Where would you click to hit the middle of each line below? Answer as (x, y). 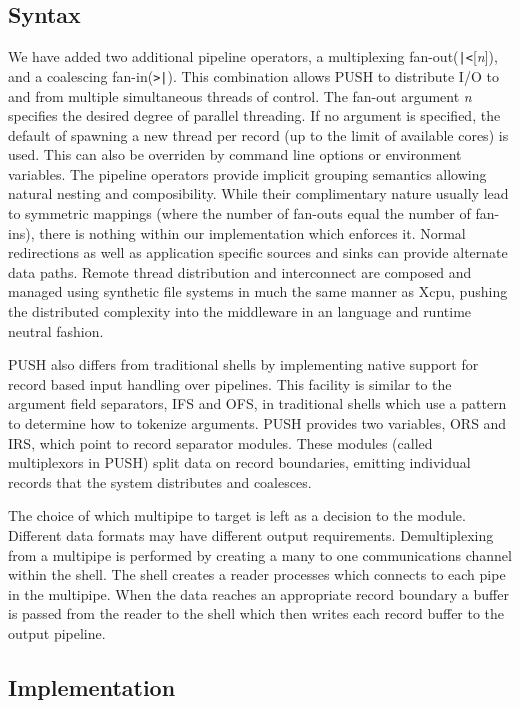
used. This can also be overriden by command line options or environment (235, 154)
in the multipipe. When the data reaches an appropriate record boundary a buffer (258, 593)
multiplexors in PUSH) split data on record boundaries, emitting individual (239, 462)
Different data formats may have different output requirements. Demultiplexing (251, 534)
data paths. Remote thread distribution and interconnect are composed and (240, 271)
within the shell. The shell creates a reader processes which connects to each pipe (257, 574)
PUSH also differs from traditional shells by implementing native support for (243, 364)
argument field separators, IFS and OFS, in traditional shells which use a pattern (257, 403)
